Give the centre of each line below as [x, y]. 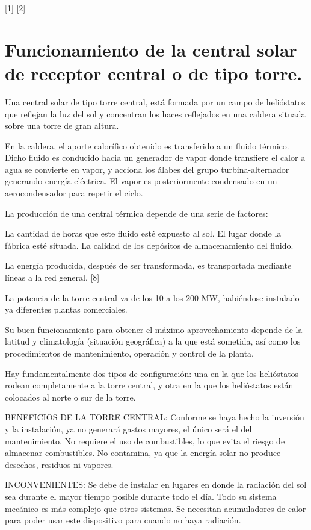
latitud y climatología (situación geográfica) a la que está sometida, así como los [153, 341]
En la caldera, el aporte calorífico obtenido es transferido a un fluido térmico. [147, 145]
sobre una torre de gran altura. [62, 126]
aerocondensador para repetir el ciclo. [74, 193]
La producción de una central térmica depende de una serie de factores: [137, 213]
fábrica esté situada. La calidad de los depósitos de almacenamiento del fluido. [149, 245]
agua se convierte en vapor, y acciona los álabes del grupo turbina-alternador [147, 169]
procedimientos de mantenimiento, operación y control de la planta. [129, 353]
